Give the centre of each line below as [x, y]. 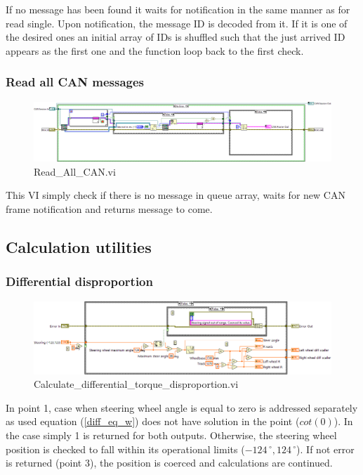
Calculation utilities [79, 247]
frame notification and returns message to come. [109, 209]
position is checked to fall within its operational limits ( [125, 449]
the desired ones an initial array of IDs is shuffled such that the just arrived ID [176, 37]
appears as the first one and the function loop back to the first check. [155, 50]
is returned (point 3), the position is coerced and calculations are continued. [169, 463]
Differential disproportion [79, 281]
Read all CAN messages [75, 82]
